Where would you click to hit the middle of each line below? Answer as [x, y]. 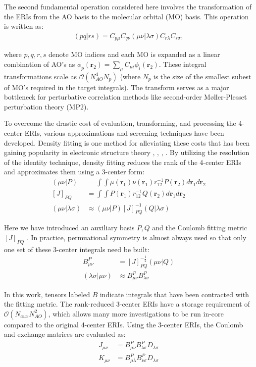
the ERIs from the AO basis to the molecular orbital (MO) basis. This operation [127, 16]
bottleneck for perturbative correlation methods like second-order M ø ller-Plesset [126, 97]
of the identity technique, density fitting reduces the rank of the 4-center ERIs [123, 162]
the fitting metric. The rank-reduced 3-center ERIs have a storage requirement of [127, 304]
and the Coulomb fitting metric [200, 228]
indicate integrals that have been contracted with [174, 294]
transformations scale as [40, 76]
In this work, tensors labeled [47, 294]
